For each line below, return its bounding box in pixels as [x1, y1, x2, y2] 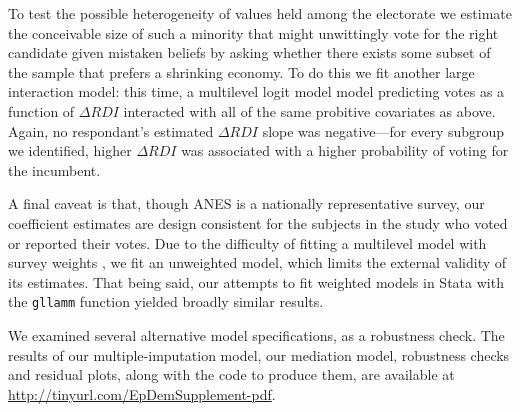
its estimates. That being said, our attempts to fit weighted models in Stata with [8, 271, 504, 292]
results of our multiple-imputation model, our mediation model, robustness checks [8, 344, 510, 365]
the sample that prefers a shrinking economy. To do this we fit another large [8, 61, 475, 82]
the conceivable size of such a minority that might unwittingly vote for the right [8, 22, 499, 43]
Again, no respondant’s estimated [8, 120, 214, 141]
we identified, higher [8, 140, 132, 161]
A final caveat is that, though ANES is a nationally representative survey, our [8, 193, 485, 214]
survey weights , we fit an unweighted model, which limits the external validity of [8, 252, 507, 273]
